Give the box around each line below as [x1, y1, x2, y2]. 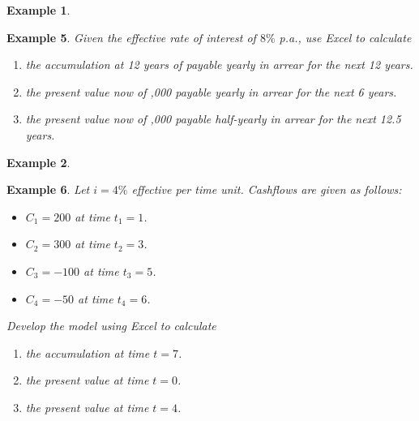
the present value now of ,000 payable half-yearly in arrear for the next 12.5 [25, 110, 401, 127]
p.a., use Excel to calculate [279, 28, 412, 45]
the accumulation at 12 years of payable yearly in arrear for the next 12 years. [25, 56, 413, 73]
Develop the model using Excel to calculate [6, 317, 216, 334]
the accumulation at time [25, 344, 150, 361]
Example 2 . [6, 153, 71, 170]
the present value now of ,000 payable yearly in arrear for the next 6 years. [25, 83, 397, 100]
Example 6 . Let [6, 181, 90, 198]
